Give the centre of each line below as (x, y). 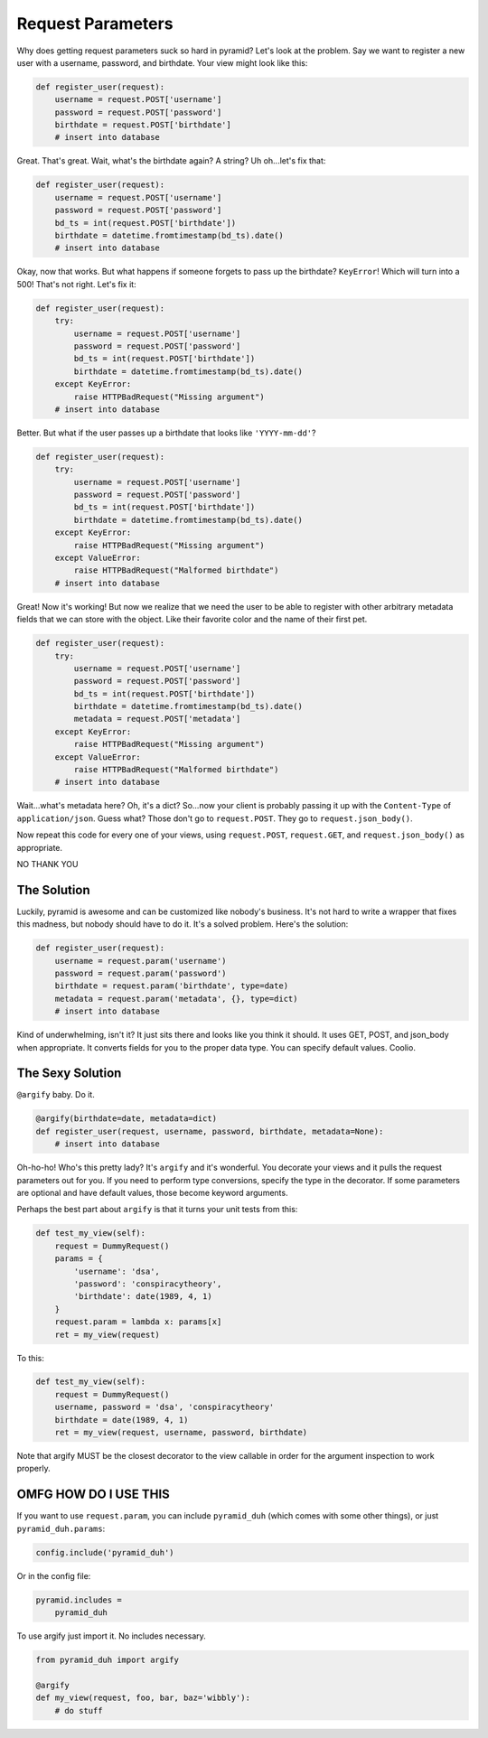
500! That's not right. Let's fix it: (76, 284)
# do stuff (79, 1710)
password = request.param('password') (141, 974)
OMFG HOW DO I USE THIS (94, 1495)
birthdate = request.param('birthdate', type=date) (172, 986)
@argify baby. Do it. (56, 1095)
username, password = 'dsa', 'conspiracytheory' (164, 1407)
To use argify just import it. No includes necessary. (112, 1636)
